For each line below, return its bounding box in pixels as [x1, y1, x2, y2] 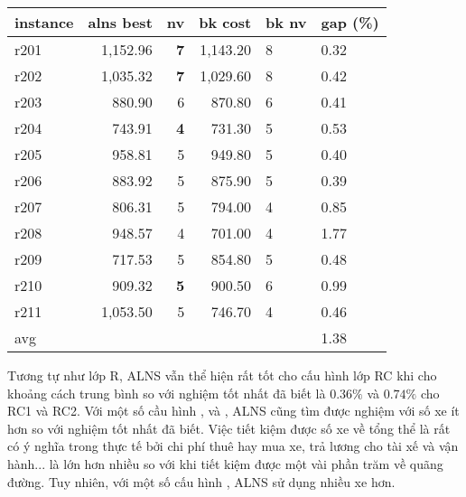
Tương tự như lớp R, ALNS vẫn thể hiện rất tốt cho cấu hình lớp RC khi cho [7, 366, 437, 384]
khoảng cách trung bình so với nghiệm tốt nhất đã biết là [7, 383, 326, 402]
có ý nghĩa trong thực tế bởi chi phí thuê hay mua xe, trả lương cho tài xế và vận [7, 436, 459, 455]
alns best [88, 12, 153, 33]
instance [14, 12, 74, 33]
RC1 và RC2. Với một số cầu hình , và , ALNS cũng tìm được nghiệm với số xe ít [7, 401, 460, 420]
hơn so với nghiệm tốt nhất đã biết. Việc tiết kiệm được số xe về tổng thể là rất [7, 418, 451, 437]
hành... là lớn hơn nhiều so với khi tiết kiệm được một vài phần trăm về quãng [7, 454, 443, 473]
